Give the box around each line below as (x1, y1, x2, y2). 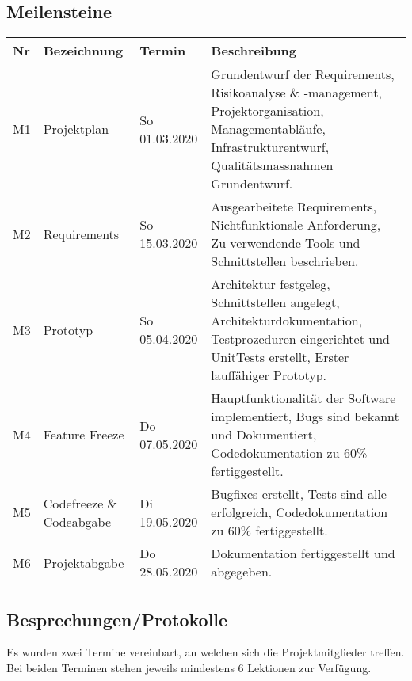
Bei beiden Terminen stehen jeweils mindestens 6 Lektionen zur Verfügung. (6, 660, 372, 675)
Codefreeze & (43, 493, 118, 512)
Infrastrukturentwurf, (211, 138, 330, 157)
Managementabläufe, (211, 120, 326, 139)
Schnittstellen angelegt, (211, 293, 340, 312)
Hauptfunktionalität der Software (211, 389, 396, 408)
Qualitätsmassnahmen (211, 156, 334, 175)
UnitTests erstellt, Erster (211, 348, 349, 367)
